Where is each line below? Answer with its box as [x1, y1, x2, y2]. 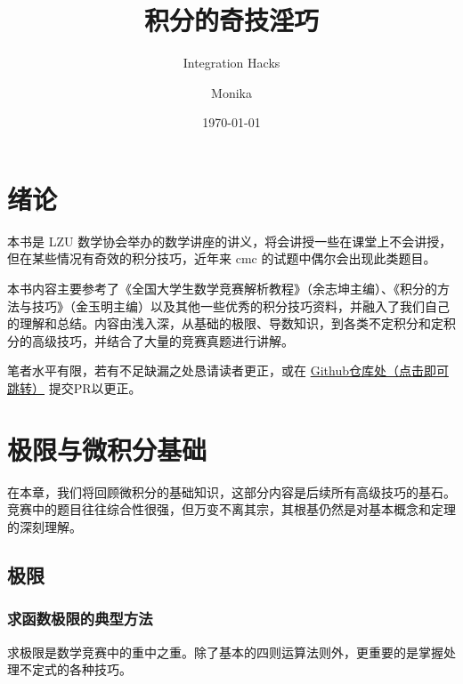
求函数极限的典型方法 [7, 608, 153, 630]
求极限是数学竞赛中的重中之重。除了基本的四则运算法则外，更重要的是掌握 [7, 642, 443, 661]
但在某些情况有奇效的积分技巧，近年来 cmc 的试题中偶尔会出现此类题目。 [7, 249, 436, 268]
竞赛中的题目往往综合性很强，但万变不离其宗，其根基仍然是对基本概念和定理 [7, 500, 456, 519]
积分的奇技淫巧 [143, 2, 319, 38]
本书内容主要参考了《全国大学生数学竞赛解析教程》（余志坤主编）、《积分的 [7, 279, 437, 298]
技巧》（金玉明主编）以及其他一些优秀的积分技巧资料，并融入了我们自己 [31, 296, 450, 315]
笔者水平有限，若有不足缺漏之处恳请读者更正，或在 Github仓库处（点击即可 [7, 361, 449, 380]
